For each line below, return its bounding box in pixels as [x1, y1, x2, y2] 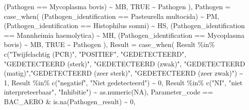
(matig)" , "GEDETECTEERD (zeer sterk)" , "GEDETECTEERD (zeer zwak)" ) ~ [4, 68, 243, 78]
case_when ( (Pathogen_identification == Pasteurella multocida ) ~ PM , [4, 11, 219, 21]
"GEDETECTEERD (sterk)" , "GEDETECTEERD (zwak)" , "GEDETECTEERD [4, 58, 245, 68]
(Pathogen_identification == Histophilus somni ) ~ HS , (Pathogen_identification [4, 20, 245, 31]
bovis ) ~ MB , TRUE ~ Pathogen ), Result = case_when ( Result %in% [4, 39, 215, 49]
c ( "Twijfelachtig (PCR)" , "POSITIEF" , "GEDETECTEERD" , [4, 48, 186, 59]
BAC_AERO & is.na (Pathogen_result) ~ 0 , [4, 96, 135, 106]
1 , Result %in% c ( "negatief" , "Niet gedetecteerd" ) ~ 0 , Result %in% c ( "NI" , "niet [4, 77, 243, 87]
